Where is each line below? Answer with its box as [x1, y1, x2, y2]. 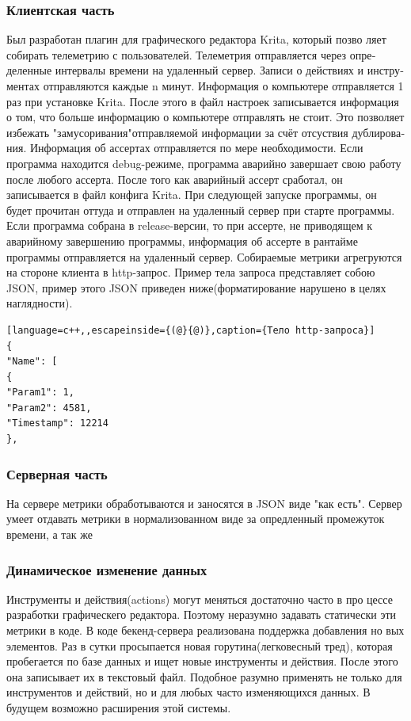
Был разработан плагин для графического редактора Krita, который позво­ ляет [6, 31, 386, 48]
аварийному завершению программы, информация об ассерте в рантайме [6, 232, 358, 249]
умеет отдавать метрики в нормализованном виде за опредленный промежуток [6, 510, 385, 527]
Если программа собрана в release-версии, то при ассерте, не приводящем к [6, 217, 373, 234]
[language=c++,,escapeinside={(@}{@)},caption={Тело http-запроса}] [6, 324, 375, 336]
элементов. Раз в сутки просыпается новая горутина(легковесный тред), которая [6, 637, 393, 654]
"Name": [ [6, 356, 58, 368]
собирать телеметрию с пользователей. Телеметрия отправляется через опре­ [6, 46, 376, 63]
